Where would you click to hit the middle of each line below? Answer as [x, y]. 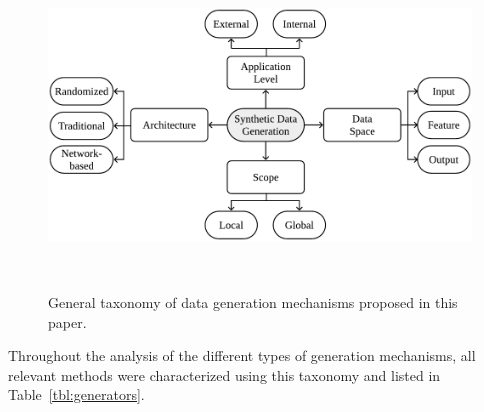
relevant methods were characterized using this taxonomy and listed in [224, 374]
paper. [67, 321]
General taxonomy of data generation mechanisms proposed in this [253, 302]
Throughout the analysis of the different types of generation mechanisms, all [242, 355]
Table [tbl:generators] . [76, 394]
